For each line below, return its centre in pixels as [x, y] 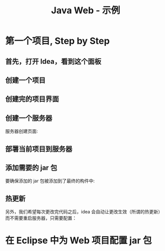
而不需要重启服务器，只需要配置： [41, 218]
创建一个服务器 [29, 118]
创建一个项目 [25, 80]
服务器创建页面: [22, 131]
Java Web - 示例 [86, 10]
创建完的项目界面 [32, 99]
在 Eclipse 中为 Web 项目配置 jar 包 [78, 241]
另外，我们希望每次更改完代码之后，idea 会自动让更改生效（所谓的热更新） [84, 212]
